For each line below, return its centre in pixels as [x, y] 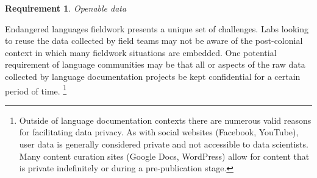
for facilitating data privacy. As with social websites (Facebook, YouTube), [159, 132]
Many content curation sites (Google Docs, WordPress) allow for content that [164, 156]
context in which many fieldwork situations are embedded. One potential [141, 52]
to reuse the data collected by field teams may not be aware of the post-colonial [154, 41]
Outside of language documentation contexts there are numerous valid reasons [165, 120]
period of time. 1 [36, 90]
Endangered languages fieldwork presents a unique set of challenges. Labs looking [157, 28]
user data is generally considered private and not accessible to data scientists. [164, 144]
